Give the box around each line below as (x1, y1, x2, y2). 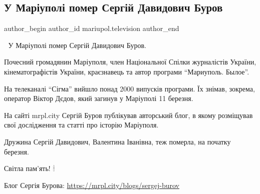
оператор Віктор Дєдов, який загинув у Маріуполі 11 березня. (4, 93, 193, 103)
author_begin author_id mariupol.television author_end (4, 23, 179, 33)
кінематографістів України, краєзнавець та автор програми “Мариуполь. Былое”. (4, 66, 249, 76)
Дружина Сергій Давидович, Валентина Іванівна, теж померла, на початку (4, 136, 231, 146)
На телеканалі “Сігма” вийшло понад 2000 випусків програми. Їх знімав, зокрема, (4, 83, 255, 93)
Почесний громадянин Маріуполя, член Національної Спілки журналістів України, (4, 56, 256, 67)
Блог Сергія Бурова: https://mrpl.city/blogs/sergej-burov (4, 179, 179, 190)
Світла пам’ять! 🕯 (4, 163, 55, 173)
